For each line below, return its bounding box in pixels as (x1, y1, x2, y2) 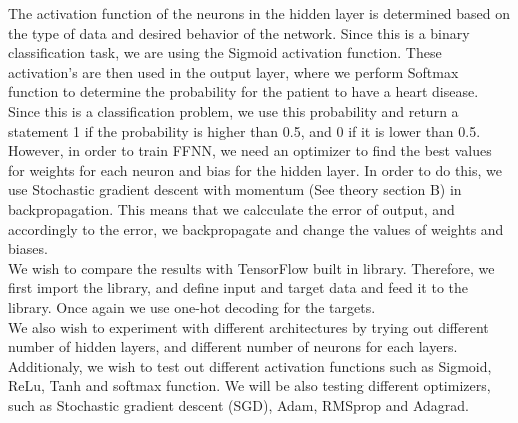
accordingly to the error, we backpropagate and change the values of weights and (8, 218, 504, 239)
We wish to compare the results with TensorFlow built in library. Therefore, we (8, 257, 495, 278)
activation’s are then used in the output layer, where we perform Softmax (8, 61, 459, 82)
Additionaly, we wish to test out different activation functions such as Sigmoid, (8, 355, 492, 376)
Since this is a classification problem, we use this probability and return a (8, 100, 459, 121)
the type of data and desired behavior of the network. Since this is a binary (8, 22, 470, 43)
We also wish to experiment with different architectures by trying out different (8, 316, 489, 337)
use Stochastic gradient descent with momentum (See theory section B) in (8, 179, 462, 200)
